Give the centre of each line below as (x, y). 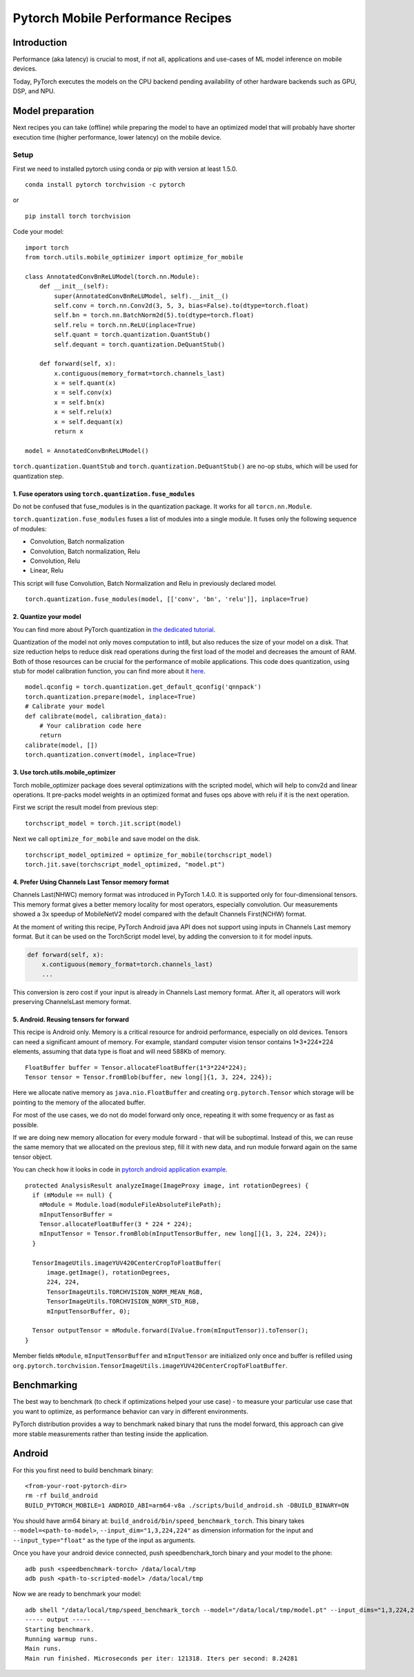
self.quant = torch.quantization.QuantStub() (132, 335)
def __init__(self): (74, 286)
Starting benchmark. (60, 1629)
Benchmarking (45, 1386)
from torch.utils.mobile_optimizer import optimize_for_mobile (134, 257)
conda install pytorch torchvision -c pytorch (105, 185)
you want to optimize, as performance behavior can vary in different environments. (130, 1411)
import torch (47, 248)
